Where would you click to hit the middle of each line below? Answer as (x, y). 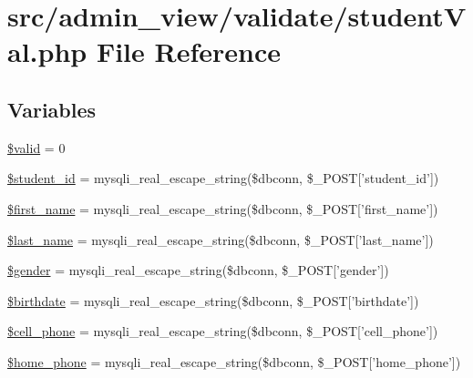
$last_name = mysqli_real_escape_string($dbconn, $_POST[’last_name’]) (221, 239)
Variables (52, 109)
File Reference (189, 51)
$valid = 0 (36, 147)
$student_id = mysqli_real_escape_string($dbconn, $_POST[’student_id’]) (223, 178)
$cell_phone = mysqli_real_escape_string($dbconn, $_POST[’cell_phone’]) (223, 331)
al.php (47, 51)
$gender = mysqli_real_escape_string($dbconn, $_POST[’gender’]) (198, 270)
